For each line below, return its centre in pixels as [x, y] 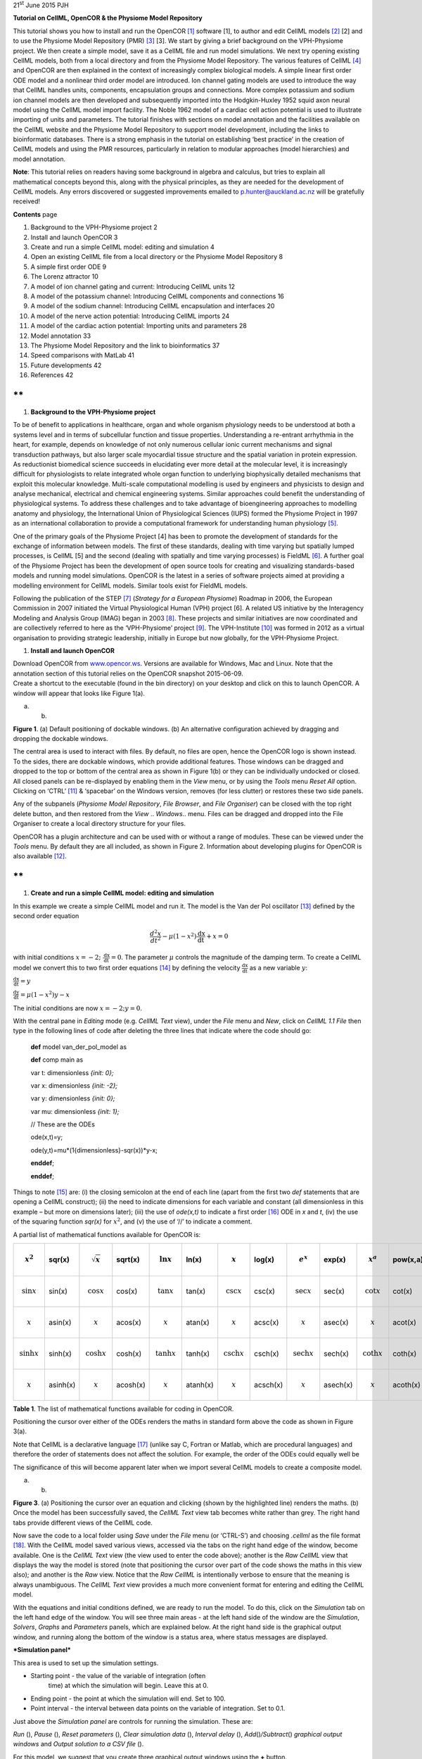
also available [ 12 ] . [40, 856]
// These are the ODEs [63, 1124]
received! [27, 201]
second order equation [46, 916]
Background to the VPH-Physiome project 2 [94, 227]
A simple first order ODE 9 [69, 267]
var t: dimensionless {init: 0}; [72, 1072]
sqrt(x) [128, 1259]
